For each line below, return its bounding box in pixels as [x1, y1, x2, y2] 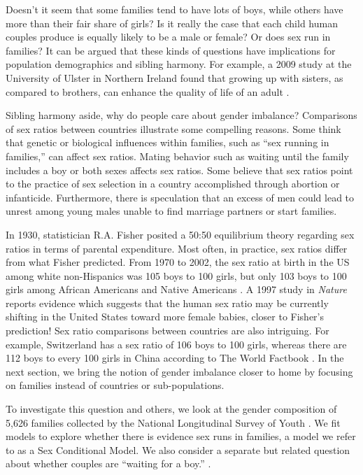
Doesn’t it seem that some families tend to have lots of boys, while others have [6, 2, 343, 16]
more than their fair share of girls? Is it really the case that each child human [6, 15, 338, 30]
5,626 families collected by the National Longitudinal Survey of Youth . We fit [6, 415, 341, 430]
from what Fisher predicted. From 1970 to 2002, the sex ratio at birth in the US [6, 255, 350, 269]
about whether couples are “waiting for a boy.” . [6, 456, 211, 471]
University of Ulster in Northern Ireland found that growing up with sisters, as [6, 70, 343, 85]
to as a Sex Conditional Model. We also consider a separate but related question [6, 442, 350, 457]
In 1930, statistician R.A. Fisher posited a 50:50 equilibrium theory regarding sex [6, 227, 355, 241]
